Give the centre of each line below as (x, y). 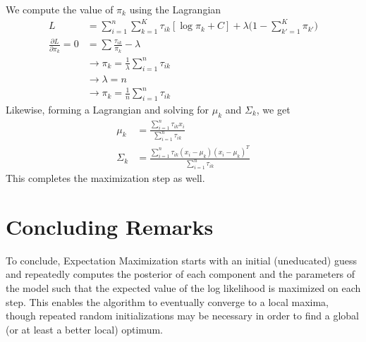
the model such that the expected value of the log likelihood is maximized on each (183, 288)
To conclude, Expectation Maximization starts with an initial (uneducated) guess (181, 260)
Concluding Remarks (110, 226)
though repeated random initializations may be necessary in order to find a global (182, 316)
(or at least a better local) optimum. (84, 329)
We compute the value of (60, 9)
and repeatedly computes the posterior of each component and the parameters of (181, 274)
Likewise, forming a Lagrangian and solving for (108, 109)
